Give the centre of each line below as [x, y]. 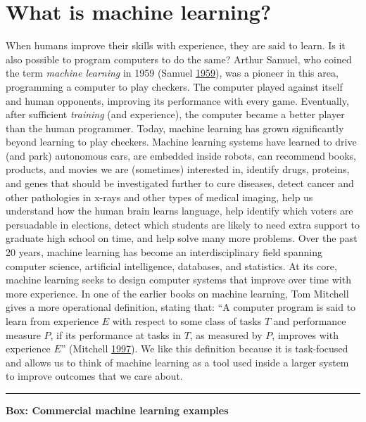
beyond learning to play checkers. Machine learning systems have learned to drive [181, 142]
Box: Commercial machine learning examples [117, 410]
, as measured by [226, 334]
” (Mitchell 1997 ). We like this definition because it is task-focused [204, 349]
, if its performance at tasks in [115, 334]
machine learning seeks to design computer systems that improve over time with [178, 280]
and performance [310, 321]
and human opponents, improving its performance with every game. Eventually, [177, 100]
